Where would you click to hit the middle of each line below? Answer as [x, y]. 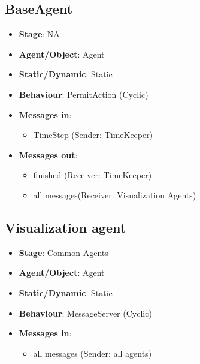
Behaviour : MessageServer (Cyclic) [85, 313]
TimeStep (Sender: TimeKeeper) [93, 135]
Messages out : [48, 154]
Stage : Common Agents [63, 252]
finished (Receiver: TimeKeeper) [93, 175]
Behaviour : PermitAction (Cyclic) [84, 94]
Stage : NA [39, 34]
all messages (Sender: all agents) [93, 353]
